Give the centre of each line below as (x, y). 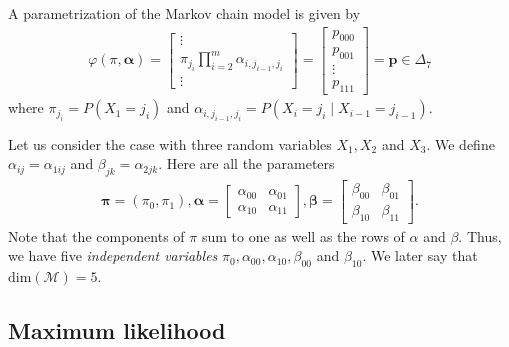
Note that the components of (96, 235)
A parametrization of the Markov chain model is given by (184, 13)
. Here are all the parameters (246, 163)
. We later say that (420, 255)
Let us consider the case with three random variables (170, 143)
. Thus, (480, 235)
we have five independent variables (113, 255)
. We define (460, 143)
